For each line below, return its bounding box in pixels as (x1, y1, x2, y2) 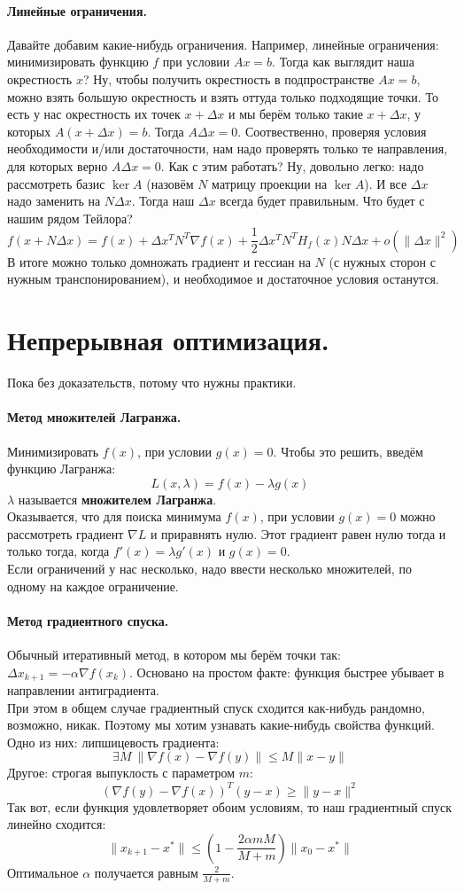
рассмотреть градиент (7, 524, 124, 543)
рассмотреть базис (7, 174, 105, 192)
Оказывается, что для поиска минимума (7, 507, 221, 526)
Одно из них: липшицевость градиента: (7, 732, 220, 751)
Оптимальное (7, 863, 79, 881)
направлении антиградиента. (7, 681, 159, 700)
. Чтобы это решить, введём (273, 442, 423, 460)
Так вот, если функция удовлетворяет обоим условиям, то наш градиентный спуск (7, 797, 452, 816)
